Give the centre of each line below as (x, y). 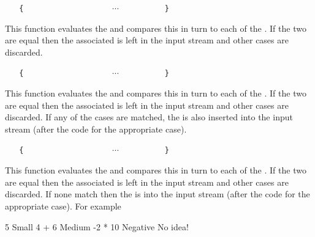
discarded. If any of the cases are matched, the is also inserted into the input (149, 117)
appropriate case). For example (63, 206)
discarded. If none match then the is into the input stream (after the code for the (157, 194)
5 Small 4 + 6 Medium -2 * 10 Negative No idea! (97, 226)
